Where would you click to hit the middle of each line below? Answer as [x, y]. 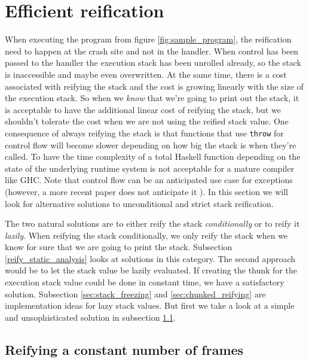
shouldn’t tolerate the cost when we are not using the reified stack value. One [147, 121]
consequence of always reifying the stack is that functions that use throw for [144, 133]
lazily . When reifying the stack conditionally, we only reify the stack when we [146, 235]
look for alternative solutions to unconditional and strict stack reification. [139, 203]
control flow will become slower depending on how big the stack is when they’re [151, 145]
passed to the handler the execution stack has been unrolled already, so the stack [153, 63]
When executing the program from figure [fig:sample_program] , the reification [148, 39]
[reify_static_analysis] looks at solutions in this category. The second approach [150, 258]
